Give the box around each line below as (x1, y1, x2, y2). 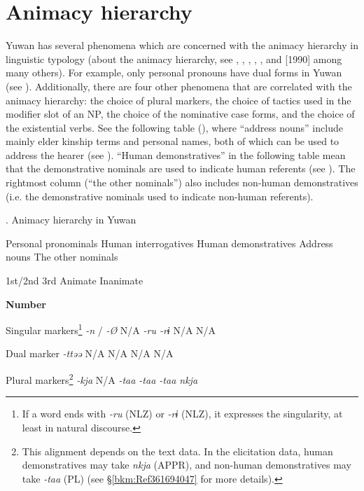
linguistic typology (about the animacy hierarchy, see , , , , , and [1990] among (6, 51, 342, 66)
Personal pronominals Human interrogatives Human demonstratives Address (6, 235, 333, 250)
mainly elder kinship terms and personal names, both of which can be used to (6, 134, 339, 148)
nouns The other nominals (6, 249, 118, 264)
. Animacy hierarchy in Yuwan (6, 212, 136, 227)
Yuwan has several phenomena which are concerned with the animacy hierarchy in (6, 38, 358, 53)
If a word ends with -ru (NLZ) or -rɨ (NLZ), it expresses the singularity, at (22, 406, 343, 421)
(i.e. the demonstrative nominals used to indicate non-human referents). (6, 188, 314, 203)
